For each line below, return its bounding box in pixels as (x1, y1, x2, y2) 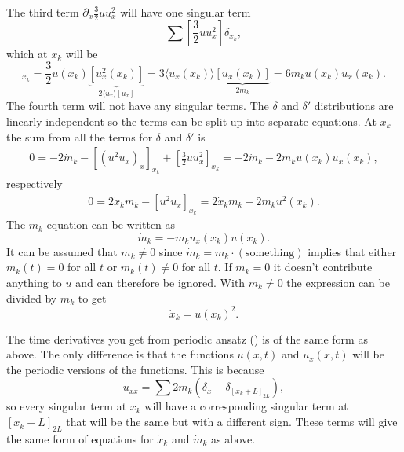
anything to (6, 274, 62, 291)
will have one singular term (120, 4, 251, 20)
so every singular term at (6, 398, 127, 414)
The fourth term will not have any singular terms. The (6, 97, 269, 114)
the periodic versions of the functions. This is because (6, 361, 264, 377)
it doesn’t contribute (273, 259, 373, 275)
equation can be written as (46, 216, 176, 233)
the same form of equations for (6, 430, 154, 446)
